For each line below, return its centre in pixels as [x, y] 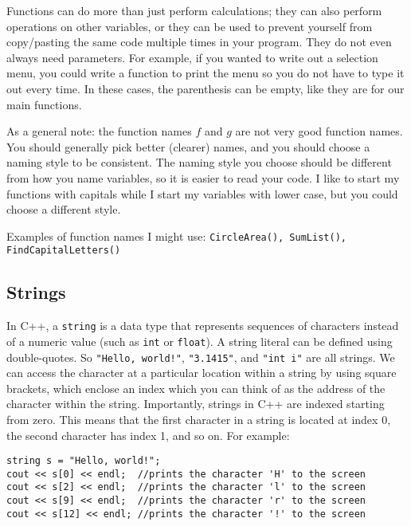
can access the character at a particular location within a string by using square [202, 373]
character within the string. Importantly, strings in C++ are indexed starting [196, 404]
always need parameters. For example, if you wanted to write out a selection [192, 57]
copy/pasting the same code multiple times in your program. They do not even [199, 42]
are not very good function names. [319, 131]
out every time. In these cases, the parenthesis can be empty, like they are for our [205, 88]
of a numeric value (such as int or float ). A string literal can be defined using [200, 341]
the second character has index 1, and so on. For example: [148, 435]
